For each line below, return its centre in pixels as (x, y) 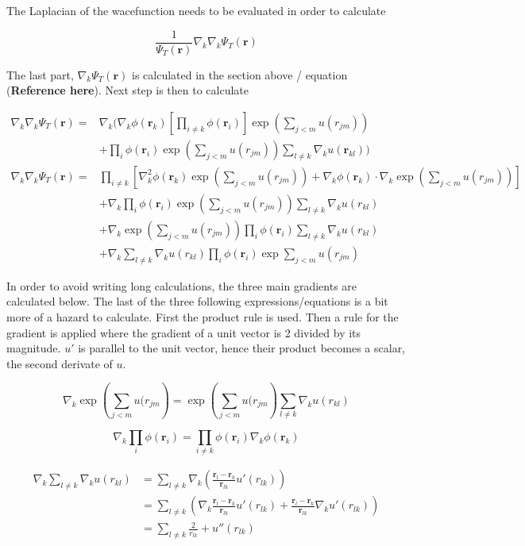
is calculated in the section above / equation (239, 74)
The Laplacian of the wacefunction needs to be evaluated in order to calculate (196, 10)
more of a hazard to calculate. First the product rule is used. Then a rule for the (203, 317)
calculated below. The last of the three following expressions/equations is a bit (197, 301)
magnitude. (34, 348)
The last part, (40, 74)
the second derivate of (60, 363)
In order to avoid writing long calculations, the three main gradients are (182, 285)
